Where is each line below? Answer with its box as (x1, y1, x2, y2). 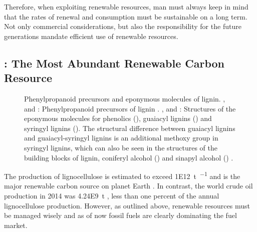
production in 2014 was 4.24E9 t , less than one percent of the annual (4, 190, 219, 200)
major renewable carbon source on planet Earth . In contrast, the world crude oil (4, 180, 253, 191)
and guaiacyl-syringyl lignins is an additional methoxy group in (24, 132, 218, 143)
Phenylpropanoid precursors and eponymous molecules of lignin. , (24, 93, 225, 103)
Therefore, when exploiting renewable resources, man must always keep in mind (4, 1, 248, 11)
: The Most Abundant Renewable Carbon (4, 55, 225, 70)
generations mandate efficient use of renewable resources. (4, 30, 178, 41)
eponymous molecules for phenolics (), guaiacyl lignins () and (24, 113, 212, 123)
